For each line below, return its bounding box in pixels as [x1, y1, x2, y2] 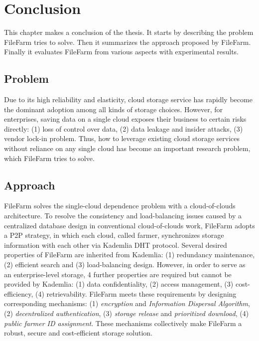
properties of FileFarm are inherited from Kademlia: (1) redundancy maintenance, [4, 249, 255, 260]
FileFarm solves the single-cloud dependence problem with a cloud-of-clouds [4, 200, 236, 211]
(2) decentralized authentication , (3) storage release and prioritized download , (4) [4, 308, 249, 318]
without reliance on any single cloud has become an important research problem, [4, 143, 251, 154]
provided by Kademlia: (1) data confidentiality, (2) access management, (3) [4, 279, 234, 289]
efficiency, [4, 288, 33, 299]
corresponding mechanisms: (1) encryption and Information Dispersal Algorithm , [4, 298, 250, 309]
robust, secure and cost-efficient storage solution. [4, 328, 152, 338]
